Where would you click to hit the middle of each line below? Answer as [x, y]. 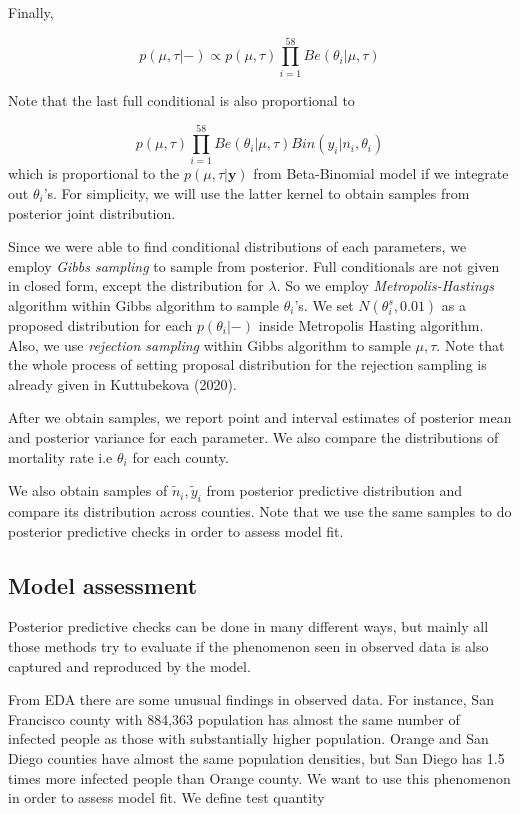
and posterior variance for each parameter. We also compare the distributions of [253, 436]
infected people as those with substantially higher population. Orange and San [248, 738]
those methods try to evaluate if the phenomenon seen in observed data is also [248, 645]
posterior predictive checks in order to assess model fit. [176, 530]
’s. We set [324, 305]
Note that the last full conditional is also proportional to [181, 99]
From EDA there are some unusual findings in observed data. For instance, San [251, 699]
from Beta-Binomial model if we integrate [381, 173]
